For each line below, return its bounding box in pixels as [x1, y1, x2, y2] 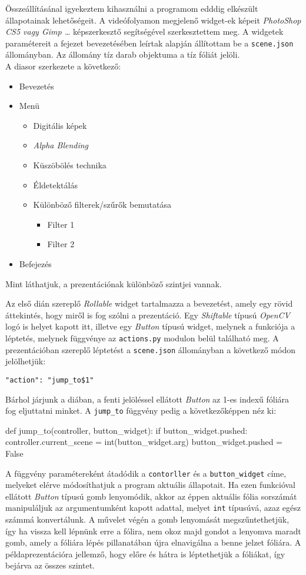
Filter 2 [47, 238, 75, 250]
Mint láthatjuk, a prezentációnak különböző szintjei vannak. [5, 277, 222, 290]
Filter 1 [47, 218, 75, 230]
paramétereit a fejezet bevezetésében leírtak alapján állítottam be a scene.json [5, 36, 294, 49]
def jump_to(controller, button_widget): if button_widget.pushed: [5, 424, 248, 436]
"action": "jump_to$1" [5, 375, 94, 384]
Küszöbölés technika [33, 159, 107, 171]
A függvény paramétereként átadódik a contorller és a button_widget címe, [5, 467, 287, 479]
